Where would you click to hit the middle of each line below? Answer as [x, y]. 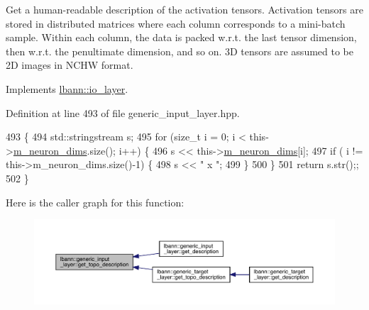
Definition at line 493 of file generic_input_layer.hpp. [123, 112]
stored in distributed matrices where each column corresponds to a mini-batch [176, 23]
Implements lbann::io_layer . [67, 88]
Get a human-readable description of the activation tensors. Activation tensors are [184, 9]
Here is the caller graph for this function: [95, 202]
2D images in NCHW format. [70, 65]
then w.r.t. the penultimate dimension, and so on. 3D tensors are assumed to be [180, 51]
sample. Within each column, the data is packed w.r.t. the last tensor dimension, [181, 37]
